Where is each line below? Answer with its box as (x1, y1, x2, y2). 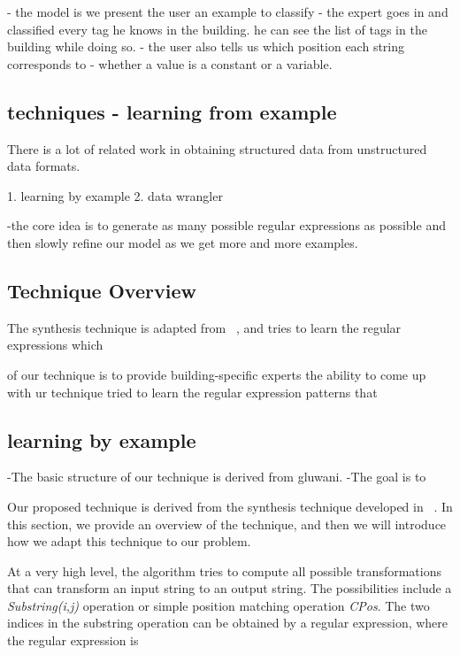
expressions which (7, 335, 103, 354)
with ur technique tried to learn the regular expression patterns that (7, 382, 378, 401)
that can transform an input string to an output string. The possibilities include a (7, 579, 452, 597)
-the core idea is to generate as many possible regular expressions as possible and (7, 216, 446, 235)
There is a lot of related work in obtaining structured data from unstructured (7, 139, 427, 158)
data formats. (7, 157, 80, 175)
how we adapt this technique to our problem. (7, 532, 251, 551)
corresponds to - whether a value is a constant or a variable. (7, 54, 333, 73)
